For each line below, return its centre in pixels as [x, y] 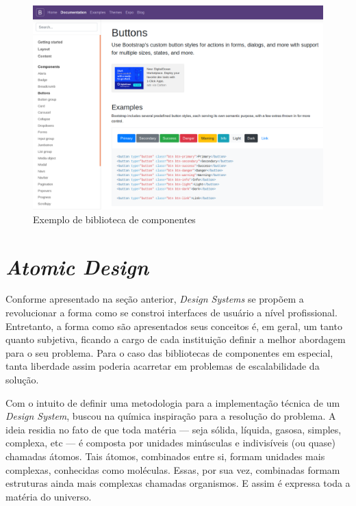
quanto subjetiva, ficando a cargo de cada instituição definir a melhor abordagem [176, 339]
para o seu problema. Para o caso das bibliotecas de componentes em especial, [169, 352]
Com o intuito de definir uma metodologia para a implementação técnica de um [173, 402]
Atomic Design [77, 266]
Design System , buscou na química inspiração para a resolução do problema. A [171, 416]
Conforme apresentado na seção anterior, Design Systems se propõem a [155, 299]
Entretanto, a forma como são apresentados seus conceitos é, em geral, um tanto [174, 326]
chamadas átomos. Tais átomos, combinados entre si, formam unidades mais [165, 456]
